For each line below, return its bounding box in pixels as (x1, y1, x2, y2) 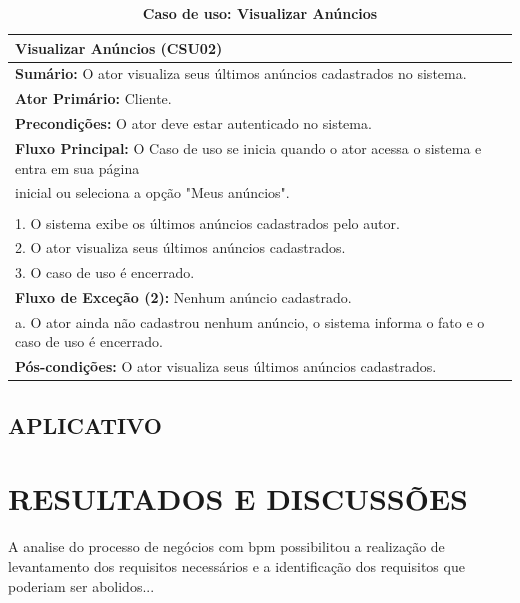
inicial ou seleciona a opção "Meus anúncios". (15, 182, 290, 203)
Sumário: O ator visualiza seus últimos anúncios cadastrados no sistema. (15, 63, 467, 84)
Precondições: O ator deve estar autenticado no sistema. (15, 113, 372, 134)
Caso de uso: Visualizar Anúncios (142, 3, 378, 23)
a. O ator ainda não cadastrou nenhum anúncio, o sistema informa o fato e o (15, 311, 485, 332)
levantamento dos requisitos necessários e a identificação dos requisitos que (8, 555, 465, 576)
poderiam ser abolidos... (8, 575, 155, 596)
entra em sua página (15, 157, 140, 178)
